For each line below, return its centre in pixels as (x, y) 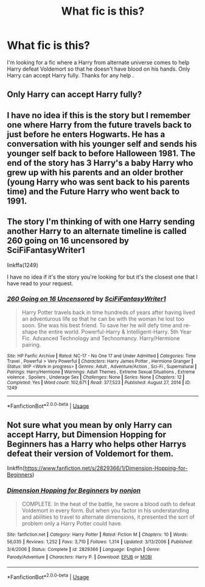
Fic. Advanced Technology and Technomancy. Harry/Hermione (101, 338)
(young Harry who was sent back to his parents (99, 182)
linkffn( (16, 468)
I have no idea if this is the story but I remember (99, 115)
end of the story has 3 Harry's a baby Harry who (100, 163)
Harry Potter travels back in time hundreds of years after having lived (108, 312)
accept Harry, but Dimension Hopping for (87, 434)
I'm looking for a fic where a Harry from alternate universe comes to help (98, 62)
